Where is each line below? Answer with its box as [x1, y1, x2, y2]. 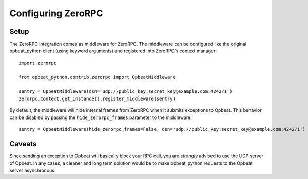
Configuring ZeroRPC [9, 8, 103, 19]
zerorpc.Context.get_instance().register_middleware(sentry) [18, 95, 176, 102]
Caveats [9, 139, 37, 148]
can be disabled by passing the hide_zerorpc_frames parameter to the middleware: [9, 114, 192, 121]
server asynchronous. [9, 167, 56, 173]
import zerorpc [18, 59, 57, 66]
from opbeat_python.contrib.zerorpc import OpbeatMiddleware [18, 74, 176, 80]
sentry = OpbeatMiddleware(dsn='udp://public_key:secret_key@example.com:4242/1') [18, 89, 233, 94]
